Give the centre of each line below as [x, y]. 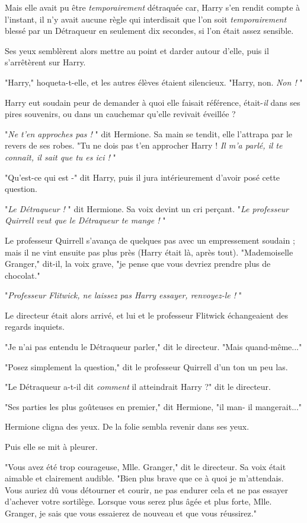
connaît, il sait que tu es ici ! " [60, 157]
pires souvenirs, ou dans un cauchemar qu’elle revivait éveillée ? [120, 114]
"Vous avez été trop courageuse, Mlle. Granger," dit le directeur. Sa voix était [145, 466]
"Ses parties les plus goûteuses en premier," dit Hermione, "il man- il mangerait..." [153, 406]
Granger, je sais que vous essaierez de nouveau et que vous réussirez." [131, 513]
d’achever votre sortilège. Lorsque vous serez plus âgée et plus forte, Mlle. [138, 501]
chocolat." [23, 275]
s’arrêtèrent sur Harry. [45, 62]
